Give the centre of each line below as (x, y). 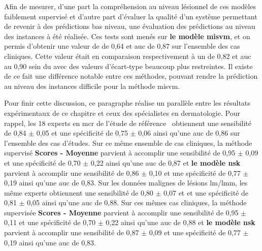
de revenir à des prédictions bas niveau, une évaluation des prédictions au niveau (130, 26)
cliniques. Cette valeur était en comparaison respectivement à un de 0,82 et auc (128, 56)
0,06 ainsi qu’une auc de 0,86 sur (189, 133)
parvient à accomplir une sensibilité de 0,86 (72, 172)
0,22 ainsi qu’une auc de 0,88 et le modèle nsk (181, 222)
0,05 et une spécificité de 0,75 (82, 133)
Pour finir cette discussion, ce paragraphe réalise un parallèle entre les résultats (127, 103)
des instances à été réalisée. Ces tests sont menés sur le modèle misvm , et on (127, 36)
